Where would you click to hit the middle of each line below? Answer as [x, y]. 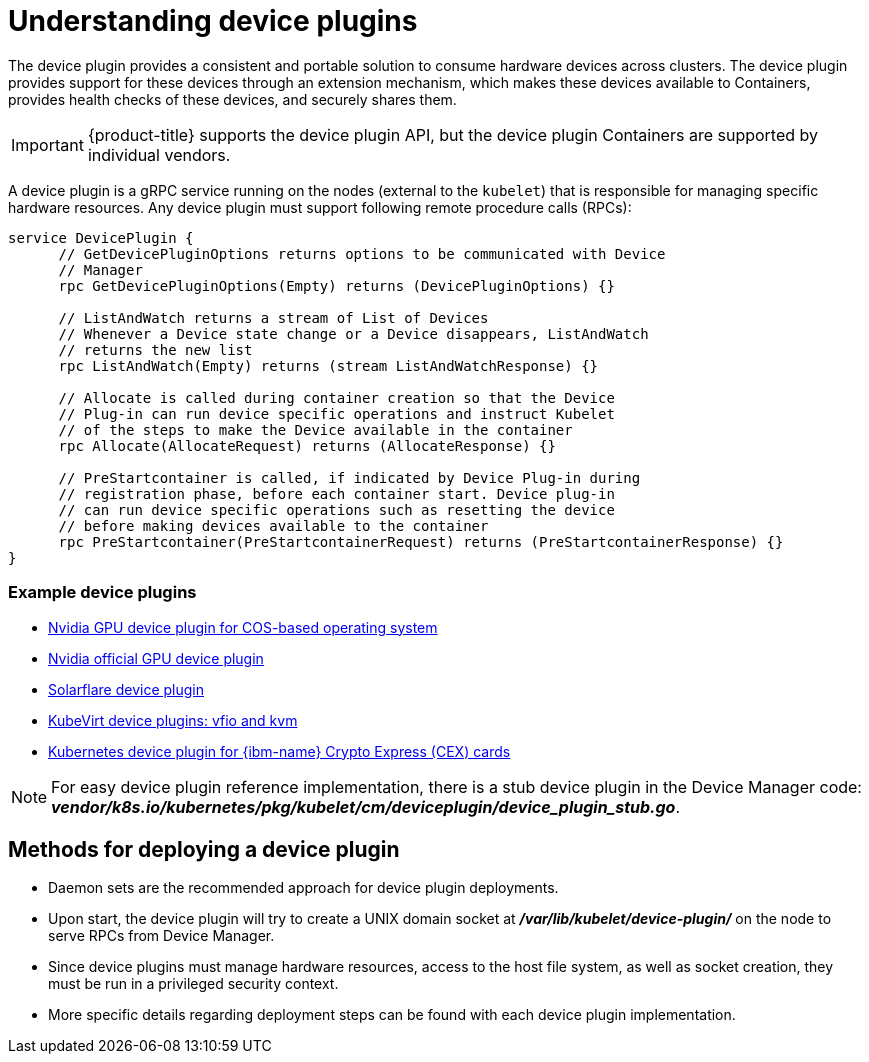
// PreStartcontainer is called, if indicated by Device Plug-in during [349, 477]
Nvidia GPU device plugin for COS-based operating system [243, 627]
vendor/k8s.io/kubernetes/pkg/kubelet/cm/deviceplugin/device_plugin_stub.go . [365, 806]
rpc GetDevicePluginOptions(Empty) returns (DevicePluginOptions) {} [336, 285]
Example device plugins [102, 592]
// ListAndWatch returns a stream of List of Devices [273, 317]
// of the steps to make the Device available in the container [315, 429]
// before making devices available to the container [273, 525]
